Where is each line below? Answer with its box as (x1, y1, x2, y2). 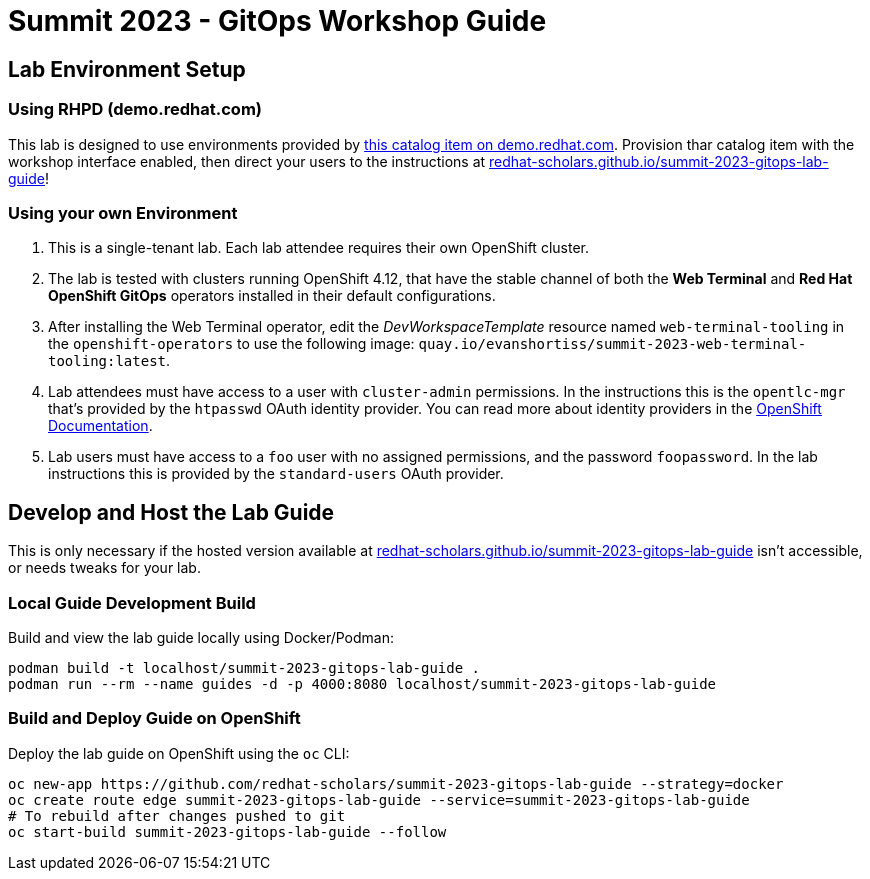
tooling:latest (48, 353, 167, 370)
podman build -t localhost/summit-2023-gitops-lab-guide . (8, 659, 481, 676)
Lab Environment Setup (8, 56, 246, 82)
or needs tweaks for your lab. (8, 559, 201, 577)
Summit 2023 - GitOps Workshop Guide (8, 4, 547, 38)
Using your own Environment (8, 202, 238, 223)
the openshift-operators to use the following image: (48, 335, 415, 353)
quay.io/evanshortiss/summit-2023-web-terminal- (418, 336, 807, 353)
